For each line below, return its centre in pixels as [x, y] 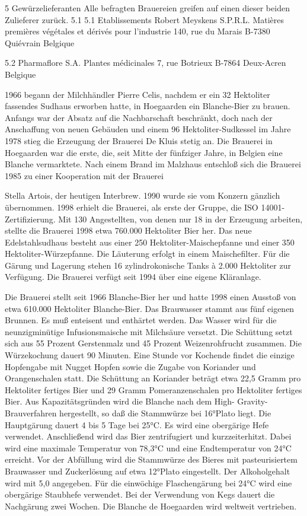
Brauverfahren [31, 413]
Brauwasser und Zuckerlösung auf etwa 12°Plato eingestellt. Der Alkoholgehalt [148, 471]
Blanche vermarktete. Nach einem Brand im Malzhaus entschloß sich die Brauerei [153, 164]
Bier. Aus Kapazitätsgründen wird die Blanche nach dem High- [120, 401]
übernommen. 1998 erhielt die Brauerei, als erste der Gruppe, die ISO [132, 207]
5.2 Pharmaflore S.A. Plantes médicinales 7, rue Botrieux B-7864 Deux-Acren [145, 63]
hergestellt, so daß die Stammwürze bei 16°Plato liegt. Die [165, 413]
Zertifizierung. [30, 219]
